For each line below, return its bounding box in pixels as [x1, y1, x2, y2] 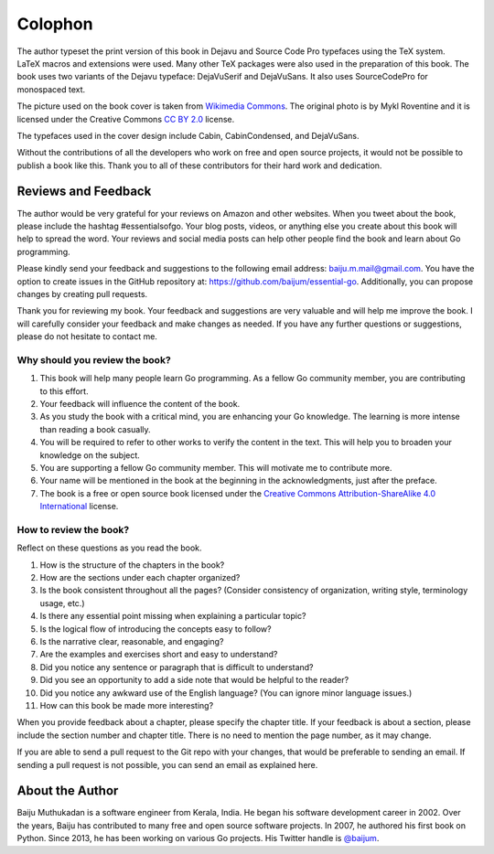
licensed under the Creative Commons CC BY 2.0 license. [16, 113, 235, 124]
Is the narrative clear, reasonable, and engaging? [39, 636, 224, 647]
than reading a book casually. [39, 423, 151, 434]
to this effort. [39, 385, 89, 397]
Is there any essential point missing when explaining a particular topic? [39, 611, 306, 622]
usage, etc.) [39, 597, 85, 608]
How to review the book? [16, 523, 130, 536]
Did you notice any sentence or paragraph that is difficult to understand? [39, 661, 315, 672]
